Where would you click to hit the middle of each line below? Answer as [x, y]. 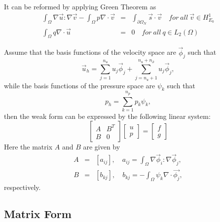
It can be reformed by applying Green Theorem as [80, 6]
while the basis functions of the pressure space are [80, 85]
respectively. [22, 187]
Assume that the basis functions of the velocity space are [90, 52]
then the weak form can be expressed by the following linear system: [107, 116]
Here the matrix [28, 147]
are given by [102, 147]
